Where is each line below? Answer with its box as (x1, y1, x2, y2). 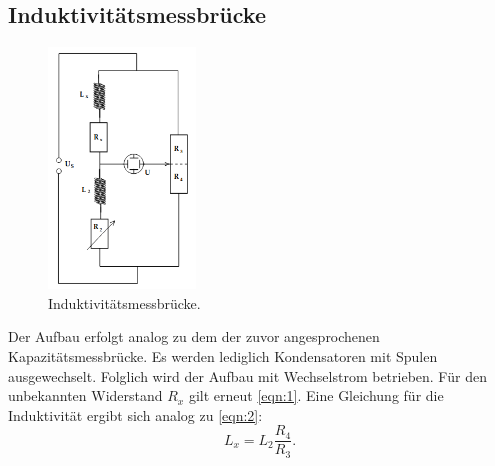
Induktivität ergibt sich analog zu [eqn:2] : (8, 404, 263, 425)
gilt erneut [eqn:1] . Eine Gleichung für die (188, 385, 444, 406)
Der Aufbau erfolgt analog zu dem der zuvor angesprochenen (8, 326, 380, 347)
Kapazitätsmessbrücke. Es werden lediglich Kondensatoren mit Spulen (8, 345, 438, 366)
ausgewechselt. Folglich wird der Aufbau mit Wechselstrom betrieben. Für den (8, 365, 487, 386)
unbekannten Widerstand (8, 385, 163, 406)
